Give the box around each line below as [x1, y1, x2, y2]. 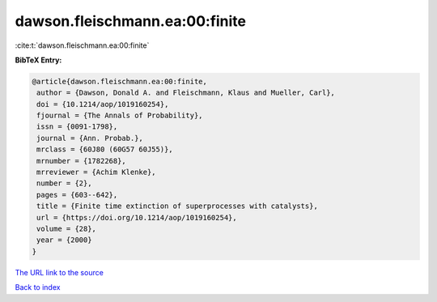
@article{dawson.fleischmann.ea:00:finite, [32, 77, 208, 86]
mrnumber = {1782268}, [36, 156, 127, 165]
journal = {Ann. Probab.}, [36, 134, 143, 142]
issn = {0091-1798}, [36, 122, 118, 131]
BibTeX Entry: [15, 55, 62, 65]
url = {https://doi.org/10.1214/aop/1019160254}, [36, 213, 238, 222]
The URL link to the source [15, 267, 104, 277]
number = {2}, [36, 179, 92, 188]
